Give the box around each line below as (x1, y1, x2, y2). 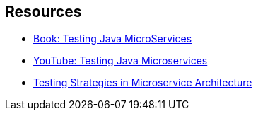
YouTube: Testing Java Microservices (33, 54, 208, 67)
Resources (5, 3, 82, 21)
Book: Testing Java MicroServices (33, 33, 192, 45)
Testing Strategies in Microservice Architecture (33, 76, 252, 89)
